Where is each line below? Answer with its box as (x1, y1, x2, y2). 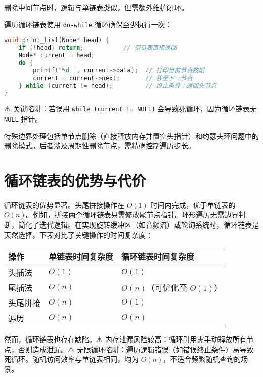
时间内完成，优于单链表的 (150, 199, 236, 210)
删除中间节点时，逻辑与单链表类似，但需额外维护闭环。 (4, 2, 188, 12)
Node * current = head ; (18, 52, 95, 59)
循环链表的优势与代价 (4, 170, 146, 191)
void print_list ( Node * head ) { (4, 36, 109, 44)
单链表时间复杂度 (49, 251, 114, 263)
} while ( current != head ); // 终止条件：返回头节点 (18, 82, 216, 89)
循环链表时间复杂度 (121, 251, 195, 263)
